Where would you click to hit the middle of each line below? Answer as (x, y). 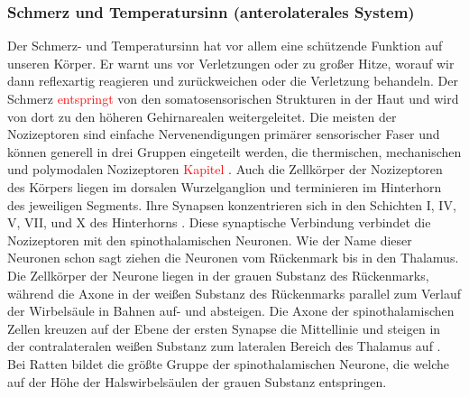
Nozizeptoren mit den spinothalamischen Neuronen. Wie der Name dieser (210, 240)
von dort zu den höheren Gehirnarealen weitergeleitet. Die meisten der (202, 116)
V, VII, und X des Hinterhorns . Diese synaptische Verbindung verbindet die (219, 222)
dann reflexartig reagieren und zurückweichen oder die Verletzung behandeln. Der (233, 81)
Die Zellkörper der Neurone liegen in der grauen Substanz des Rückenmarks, (218, 275)
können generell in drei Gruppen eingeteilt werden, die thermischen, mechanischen (234, 151)
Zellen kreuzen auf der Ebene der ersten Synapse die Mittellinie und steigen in (224, 328)
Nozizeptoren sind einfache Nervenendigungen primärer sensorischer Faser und (224, 134)
